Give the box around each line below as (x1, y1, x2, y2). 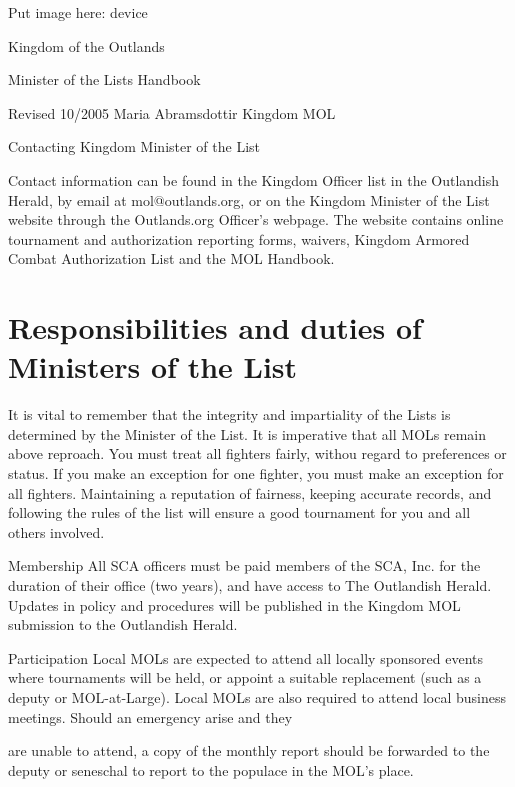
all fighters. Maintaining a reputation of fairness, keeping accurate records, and (8, 482, 492, 503)
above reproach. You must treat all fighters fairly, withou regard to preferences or (8, 443, 507, 464)
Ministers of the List (8, 346, 298, 387)
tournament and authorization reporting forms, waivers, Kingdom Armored (8, 228, 470, 249)
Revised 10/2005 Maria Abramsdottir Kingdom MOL (8, 102, 336, 123)
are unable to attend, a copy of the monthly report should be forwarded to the (8, 740, 490, 761)
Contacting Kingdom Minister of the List (8, 136, 261, 157)
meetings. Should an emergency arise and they (8, 706, 293, 727)
